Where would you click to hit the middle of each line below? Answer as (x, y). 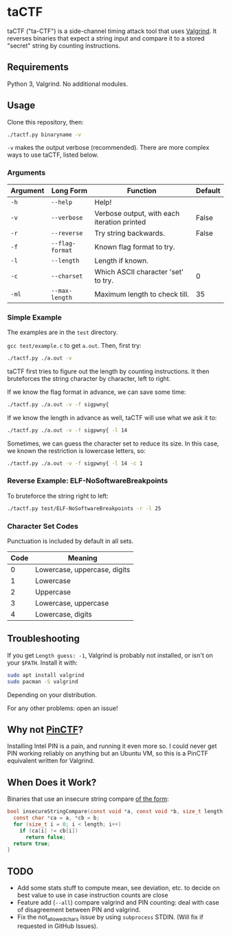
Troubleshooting (44, 639)
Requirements (38, 67)
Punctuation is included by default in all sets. (70, 541)
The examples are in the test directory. (63, 332)
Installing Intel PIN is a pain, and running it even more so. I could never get (112, 746)
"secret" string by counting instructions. (64, 45)
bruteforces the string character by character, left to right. (89, 378)
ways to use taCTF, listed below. (53, 155)
